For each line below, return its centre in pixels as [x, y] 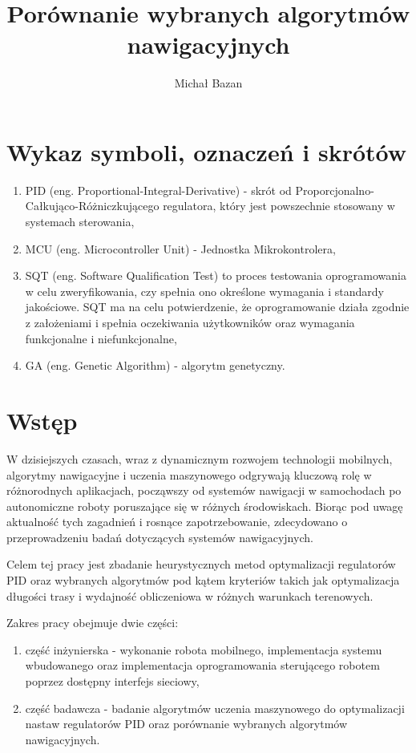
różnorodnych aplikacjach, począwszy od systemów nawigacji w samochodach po [204, 490]
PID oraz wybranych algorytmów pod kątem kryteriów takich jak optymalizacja [203, 580]
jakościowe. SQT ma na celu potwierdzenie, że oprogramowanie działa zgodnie [217, 307]
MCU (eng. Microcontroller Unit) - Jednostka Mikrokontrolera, [180, 248]
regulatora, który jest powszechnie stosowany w [279, 206]
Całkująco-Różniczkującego [92, 206]
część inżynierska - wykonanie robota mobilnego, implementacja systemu [204, 649]
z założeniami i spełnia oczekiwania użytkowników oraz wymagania [190, 322]
